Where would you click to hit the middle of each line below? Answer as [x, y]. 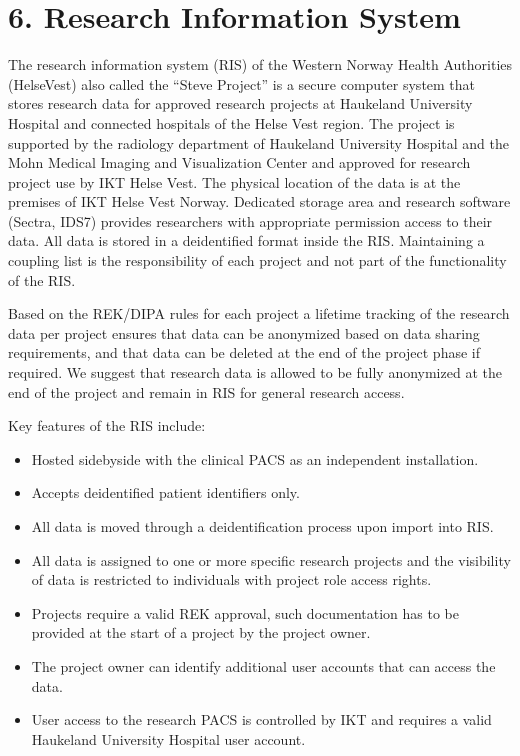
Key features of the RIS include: [107, 425]
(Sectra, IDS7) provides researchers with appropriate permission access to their [250, 220]
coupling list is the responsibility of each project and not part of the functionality [257, 260]
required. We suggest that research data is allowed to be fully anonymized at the [255, 372]
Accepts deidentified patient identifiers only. [165, 492]
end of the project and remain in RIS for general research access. [206, 391]
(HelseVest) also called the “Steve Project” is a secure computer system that [242, 83]
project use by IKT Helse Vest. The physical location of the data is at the [234, 181]
